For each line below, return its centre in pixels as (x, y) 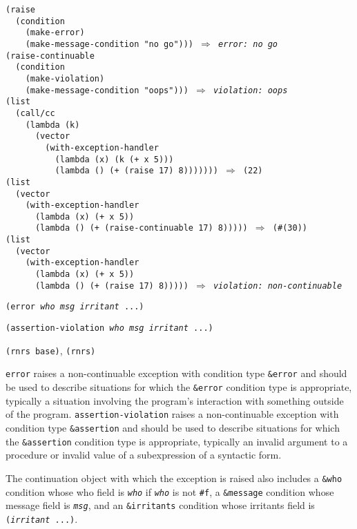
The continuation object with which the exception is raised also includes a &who (174, 478)
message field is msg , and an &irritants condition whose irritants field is (160, 505)
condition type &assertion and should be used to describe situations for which (173, 427)
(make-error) (55, 33)
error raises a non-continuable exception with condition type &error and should (176, 373)
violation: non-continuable (278, 286)
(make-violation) (65, 78)
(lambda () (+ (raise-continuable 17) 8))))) (141, 228)
